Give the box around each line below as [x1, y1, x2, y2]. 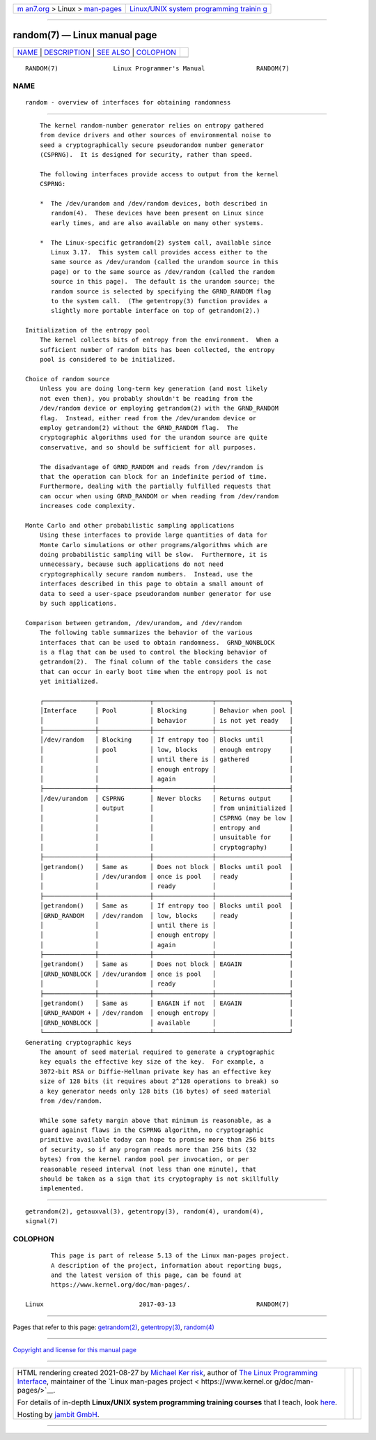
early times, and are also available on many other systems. [51, 219, 264, 227]
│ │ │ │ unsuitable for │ [39, 834, 294, 841]
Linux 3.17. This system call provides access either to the [51, 248, 268, 256]
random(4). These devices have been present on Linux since [51, 209, 264, 217]
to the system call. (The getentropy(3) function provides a [51, 297, 268, 305]
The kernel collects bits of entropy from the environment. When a [39, 336, 279, 344]
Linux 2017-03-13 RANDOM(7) [25, 1301, 290, 1308]
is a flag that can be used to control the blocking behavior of [39, 648, 268, 656]
